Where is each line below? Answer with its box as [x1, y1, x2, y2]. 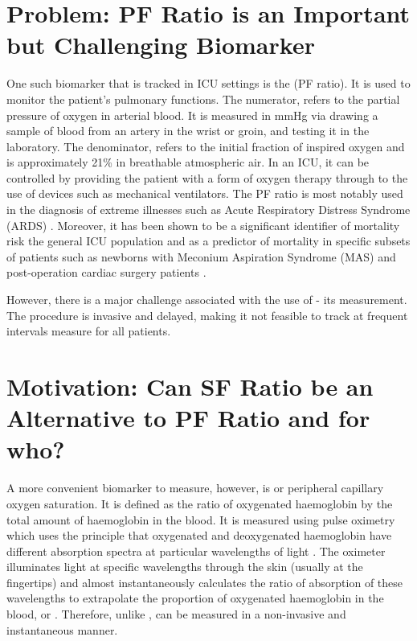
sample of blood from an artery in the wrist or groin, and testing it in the [6, 122, 370, 139]
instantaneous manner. [6, 621, 118, 638]
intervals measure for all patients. [6, 323, 171, 339]
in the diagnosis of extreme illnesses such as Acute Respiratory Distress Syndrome [6, 201, 411, 218]
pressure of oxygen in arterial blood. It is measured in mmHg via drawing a [6, 106, 378, 123]
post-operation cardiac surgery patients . [6, 264, 206, 281]
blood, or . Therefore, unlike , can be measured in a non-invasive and [6, 606, 346, 623]
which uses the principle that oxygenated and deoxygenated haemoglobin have [6, 527, 392, 544]
